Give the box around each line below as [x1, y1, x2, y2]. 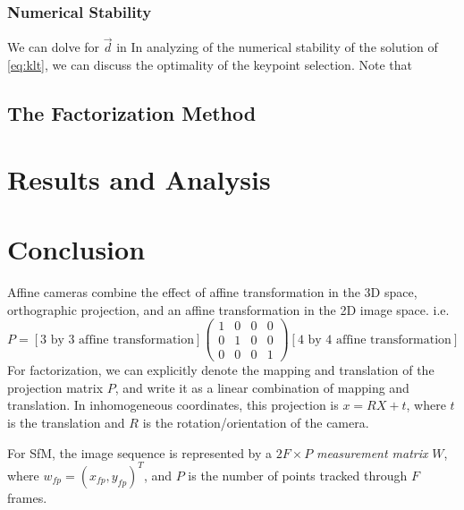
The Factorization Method [7, 99, 257, 127]
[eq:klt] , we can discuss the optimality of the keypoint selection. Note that [7, 55, 412, 74]
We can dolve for [7, 38, 100, 56]
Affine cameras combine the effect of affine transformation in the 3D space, [7, 282, 418, 301]
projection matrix [7, 378, 104, 396]
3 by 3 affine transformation [39, 333, 195, 346]
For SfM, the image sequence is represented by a [7, 443, 273, 462]
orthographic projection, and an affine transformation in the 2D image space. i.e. [7, 300, 450, 319]
